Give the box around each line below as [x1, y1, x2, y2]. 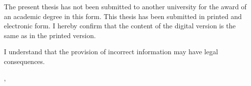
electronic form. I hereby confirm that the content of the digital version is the [4, 21, 236, 31]
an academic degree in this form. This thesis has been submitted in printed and [4, 11, 242, 21]
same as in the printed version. [4, 30, 96, 40]
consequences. [4, 56, 45, 66]
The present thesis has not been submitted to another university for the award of [4, 1, 247, 11]
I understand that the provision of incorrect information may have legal [4, 46, 218, 57]
